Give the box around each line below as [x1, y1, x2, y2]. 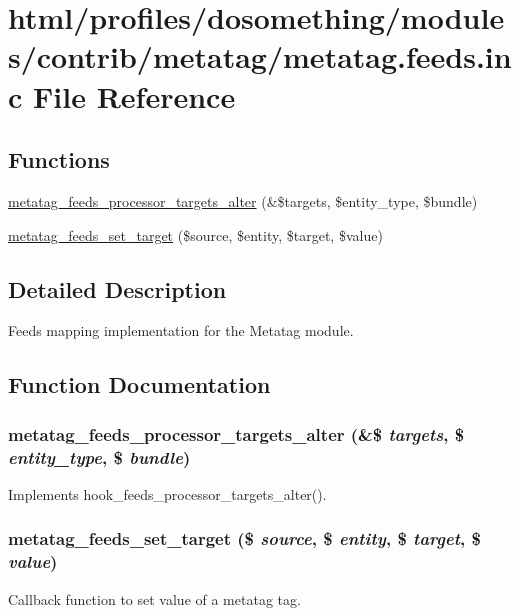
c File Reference [8, 75, 236, 116]
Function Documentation [8, 369, 271, 400]
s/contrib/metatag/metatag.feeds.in [8, 36, 512, 77]
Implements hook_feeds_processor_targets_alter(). [8, 483, 327, 504]
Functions [8, 144, 110, 175]
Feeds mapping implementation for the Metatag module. [8, 320, 354, 341]
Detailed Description [8, 273, 227, 304]
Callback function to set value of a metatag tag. [8, 588, 301, 609]
